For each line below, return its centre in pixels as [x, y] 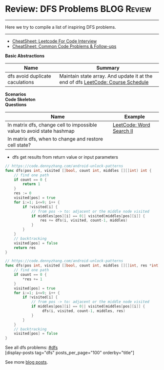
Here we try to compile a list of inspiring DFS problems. [61, 27]
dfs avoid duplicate [29, 76]
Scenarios [16, 94]
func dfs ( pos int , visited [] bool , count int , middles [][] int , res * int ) [83, 266]
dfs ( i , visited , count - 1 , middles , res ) [84, 311]
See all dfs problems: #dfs [31, 348]
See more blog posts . [27, 362]
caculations [21, 82]
